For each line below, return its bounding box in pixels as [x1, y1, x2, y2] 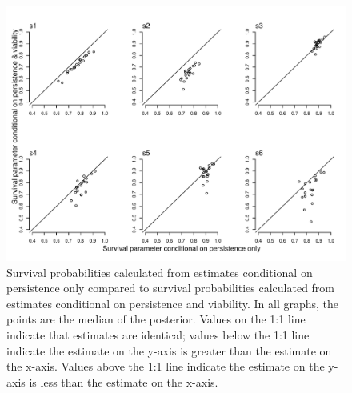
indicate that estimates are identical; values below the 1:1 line [6, 326, 310, 343]
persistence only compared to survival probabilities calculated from [6, 279, 335, 296]
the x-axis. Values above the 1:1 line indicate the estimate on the [6, 358, 325, 375]
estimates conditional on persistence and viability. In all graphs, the [6, 295, 339, 311]
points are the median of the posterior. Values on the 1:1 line [6, 311, 306, 327]
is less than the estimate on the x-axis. [29, 373, 218, 390]
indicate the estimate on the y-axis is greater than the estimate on [6, 342, 332, 359]
